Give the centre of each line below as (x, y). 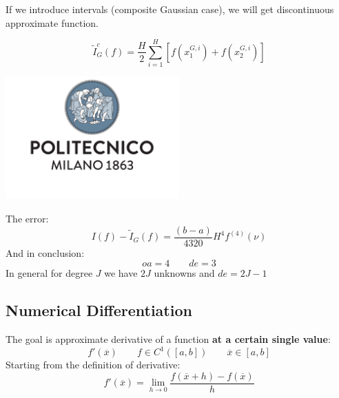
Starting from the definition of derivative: (93, 365)
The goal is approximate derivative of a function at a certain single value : (168, 339)
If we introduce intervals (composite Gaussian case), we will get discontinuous (170, 9)
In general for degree (49, 273)
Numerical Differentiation (99, 310)
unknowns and (184, 273)
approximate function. (52, 22)
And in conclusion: (45, 252)
